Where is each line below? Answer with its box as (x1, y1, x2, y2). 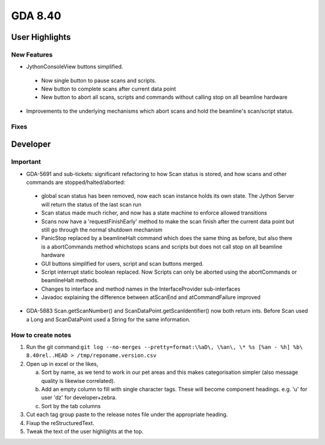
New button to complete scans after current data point (41, 85, 176, 93)
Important (11, 157, 42, 166)
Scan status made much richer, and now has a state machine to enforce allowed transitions (41, 209, 267, 216)
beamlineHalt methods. (41, 277, 99, 284)
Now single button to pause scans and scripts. (41, 77, 156, 84)
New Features (11, 50, 53, 58)
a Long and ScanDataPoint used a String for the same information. (26, 315, 191, 323)
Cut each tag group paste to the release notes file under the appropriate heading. (26, 411, 228, 418)
